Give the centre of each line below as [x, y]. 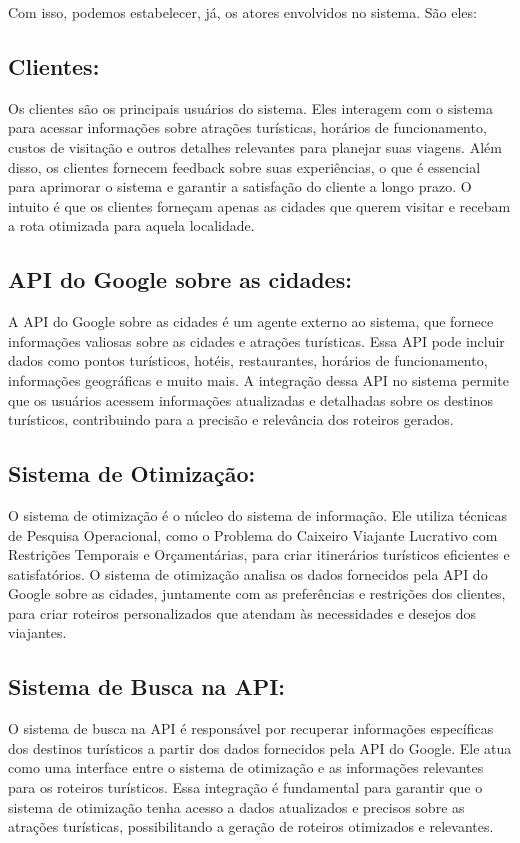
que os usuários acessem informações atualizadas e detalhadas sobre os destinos [251, 399]
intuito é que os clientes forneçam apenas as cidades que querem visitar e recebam [259, 205]
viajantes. [37, 632]
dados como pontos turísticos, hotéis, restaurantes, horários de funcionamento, [248, 360]
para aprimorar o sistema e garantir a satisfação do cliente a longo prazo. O [240, 186]
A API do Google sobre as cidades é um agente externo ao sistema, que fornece [251, 321]
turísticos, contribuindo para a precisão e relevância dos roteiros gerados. [231, 419]
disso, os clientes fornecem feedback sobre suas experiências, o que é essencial [244, 166]
